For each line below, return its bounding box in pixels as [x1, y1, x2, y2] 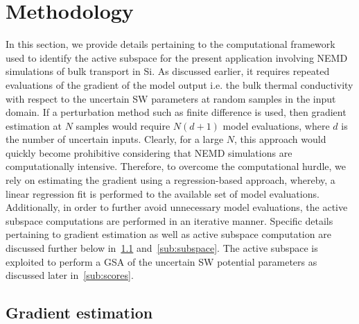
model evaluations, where [222, 118, 330, 133]
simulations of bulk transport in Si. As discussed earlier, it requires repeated [6, 64, 330, 78]
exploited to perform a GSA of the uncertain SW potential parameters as [6, 254, 317, 268]
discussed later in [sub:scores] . [6, 268, 134, 282]
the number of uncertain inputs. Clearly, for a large [6, 132, 224, 146]
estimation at [6, 118, 62, 133]
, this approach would [234, 132, 326, 146]
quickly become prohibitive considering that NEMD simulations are [6, 145, 292, 160]
